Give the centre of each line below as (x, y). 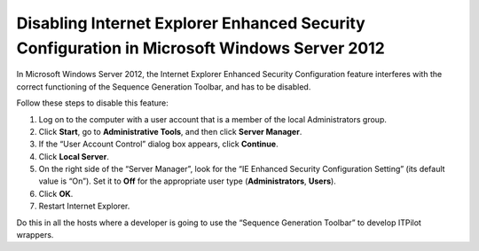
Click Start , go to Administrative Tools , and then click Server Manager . (170, 131)
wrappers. (35, 235)
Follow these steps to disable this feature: (92, 103)
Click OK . (56, 193)
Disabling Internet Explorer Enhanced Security (191, 23)
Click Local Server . (74, 156)
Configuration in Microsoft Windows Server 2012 (200, 48)
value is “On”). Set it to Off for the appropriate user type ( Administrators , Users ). (187, 181)
